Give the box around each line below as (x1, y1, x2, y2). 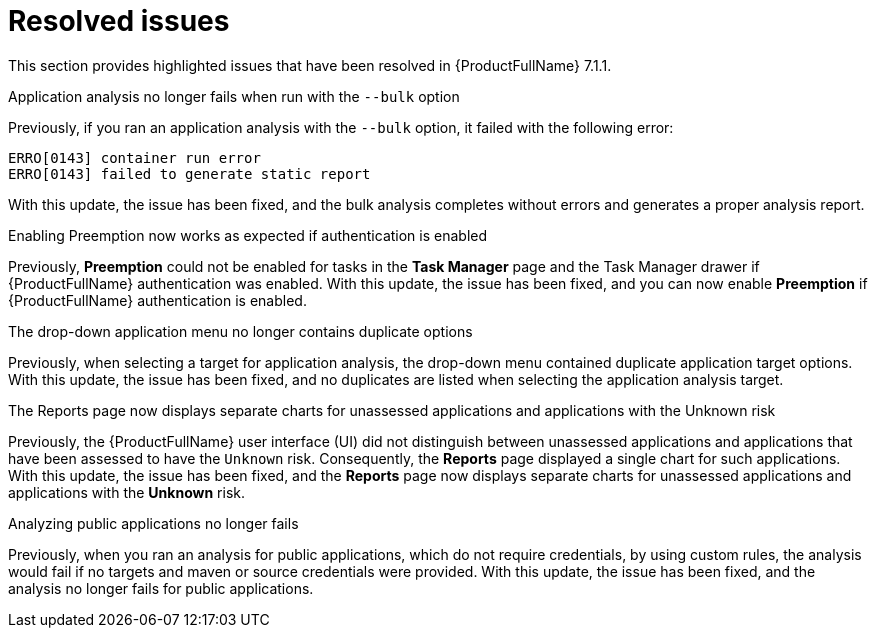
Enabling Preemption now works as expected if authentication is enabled (8, 226, 488, 244)
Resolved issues (8, 4, 230, 38)
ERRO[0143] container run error (8, 149, 261, 166)
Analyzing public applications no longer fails (8, 514, 299, 532)
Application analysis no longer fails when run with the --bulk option (8, 87, 460, 105)
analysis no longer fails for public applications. (8, 579, 314, 597)
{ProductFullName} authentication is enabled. (8, 291, 307, 309)
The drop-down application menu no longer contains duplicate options (8, 322, 473, 340)
